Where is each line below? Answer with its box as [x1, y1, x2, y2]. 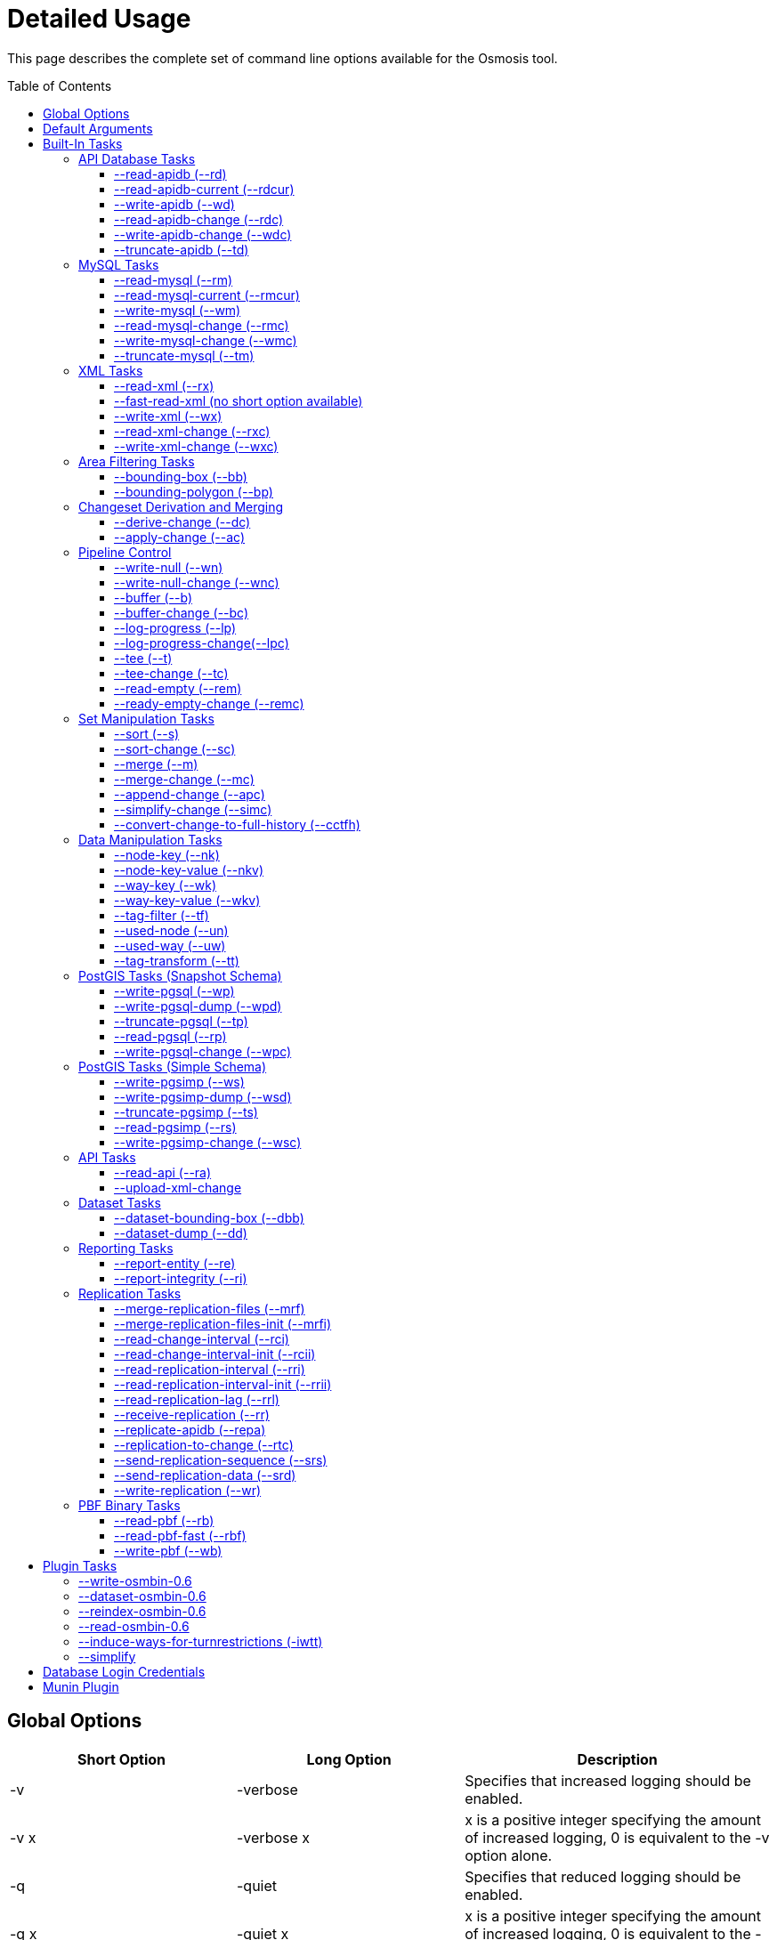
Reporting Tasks [78, 1240, 174, 1256]
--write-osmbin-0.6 [78, 1572, 192, 1588]
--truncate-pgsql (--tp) [114, 1013, 248, 1029]
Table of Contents [7, 77, 112, 93]
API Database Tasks [78, 150, 196, 166]
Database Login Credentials [43, 1663, 206, 1679]
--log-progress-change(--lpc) [114, 635, 289, 651]
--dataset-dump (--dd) [114, 1225, 247, 1241]
